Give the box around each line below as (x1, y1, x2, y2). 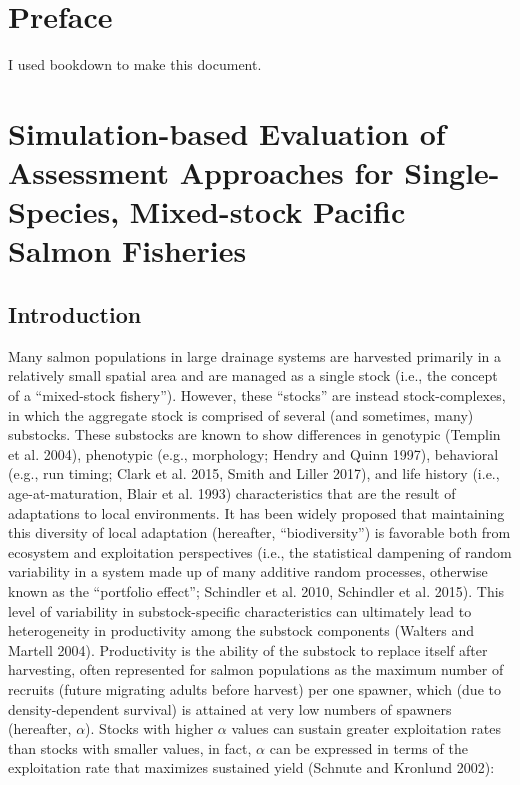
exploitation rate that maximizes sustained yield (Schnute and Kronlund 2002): (8, 757, 495, 778)
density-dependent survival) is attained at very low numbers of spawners (8, 698, 452, 719)
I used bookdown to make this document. (8, 54, 262, 75)
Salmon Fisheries (8, 230, 247, 271)
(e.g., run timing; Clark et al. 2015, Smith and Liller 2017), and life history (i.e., (8, 463, 500, 484)
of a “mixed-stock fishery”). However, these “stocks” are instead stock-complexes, (8, 385, 506, 406)
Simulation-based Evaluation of (8, 112, 446, 153)
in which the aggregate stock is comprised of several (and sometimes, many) (8, 404, 474, 425)
